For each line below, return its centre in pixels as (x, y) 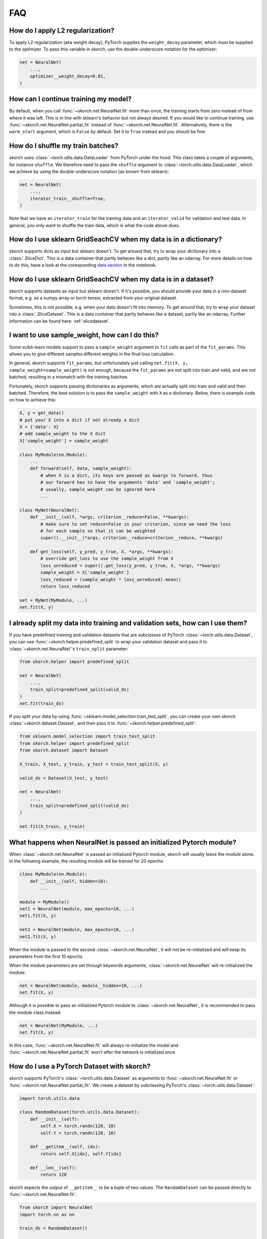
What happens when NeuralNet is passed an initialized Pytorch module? (123, 842)
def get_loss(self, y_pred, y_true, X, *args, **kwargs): (102, 552)
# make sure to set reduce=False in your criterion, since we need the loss (135, 524)
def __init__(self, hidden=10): (69, 881)
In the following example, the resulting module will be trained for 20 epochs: (87, 861)
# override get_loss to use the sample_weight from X (107, 559)
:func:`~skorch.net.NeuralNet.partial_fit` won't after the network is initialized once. (93, 1052)
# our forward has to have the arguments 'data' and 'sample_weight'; (128, 482)
